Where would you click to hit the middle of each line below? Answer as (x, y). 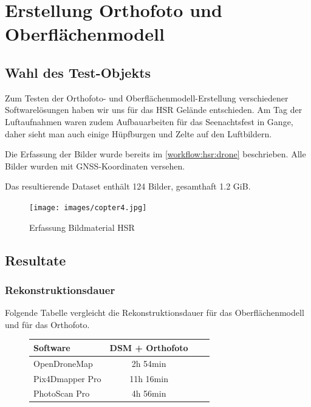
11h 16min (149, 378)
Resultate (36, 260)
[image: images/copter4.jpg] (88, 207)
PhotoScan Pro (62, 393)
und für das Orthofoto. (47, 324)
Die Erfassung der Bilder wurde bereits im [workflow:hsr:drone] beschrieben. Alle (155, 154)
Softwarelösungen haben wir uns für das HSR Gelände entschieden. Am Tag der (154, 110)
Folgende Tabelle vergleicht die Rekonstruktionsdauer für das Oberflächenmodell (155, 313)
